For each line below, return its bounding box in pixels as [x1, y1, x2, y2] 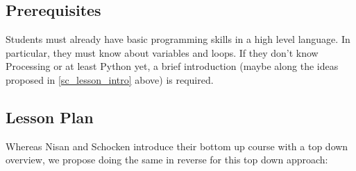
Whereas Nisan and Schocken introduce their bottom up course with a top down [6, 138, 348, 153]
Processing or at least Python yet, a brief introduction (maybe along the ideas [6, 59, 339, 73]
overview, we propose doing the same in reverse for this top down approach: [6, 152, 328, 167]
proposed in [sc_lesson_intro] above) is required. [6, 72, 214, 87]
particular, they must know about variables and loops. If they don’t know [6, 45, 319, 60]
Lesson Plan [6, 106, 94, 127]
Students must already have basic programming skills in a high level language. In [6, 32, 350, 46]
